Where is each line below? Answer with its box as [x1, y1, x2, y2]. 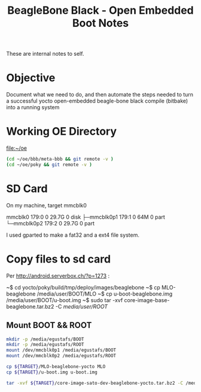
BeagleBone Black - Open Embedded [7, 4, 194, 17]
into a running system [6, 104, 60, 111]
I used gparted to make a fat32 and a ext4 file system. [6, 231, 139, 239]
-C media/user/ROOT [55, 303, 108, 310]
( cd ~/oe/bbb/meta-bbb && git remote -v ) [6, 156, 114, 162]
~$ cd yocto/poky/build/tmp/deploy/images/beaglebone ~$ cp [6, 284, 160, 291]
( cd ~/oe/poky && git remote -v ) [6, 161, 93, 168]
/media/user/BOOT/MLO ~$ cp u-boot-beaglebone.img [36, 290, 173, 297]
